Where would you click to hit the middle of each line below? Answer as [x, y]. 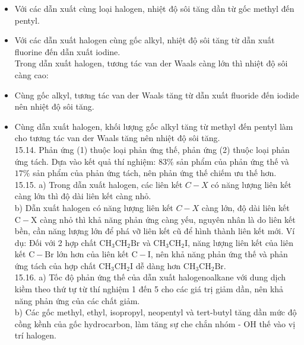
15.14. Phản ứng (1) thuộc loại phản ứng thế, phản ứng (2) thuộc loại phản [152, 149]
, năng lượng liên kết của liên [240, 242]
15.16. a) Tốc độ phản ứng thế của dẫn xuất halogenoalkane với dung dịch [150, 277]
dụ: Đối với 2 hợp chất [56, 242]
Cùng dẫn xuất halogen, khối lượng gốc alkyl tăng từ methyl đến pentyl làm [154, 126]
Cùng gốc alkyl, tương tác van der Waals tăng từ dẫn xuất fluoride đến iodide [157, 95]
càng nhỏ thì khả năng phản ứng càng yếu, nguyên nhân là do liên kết [168, 219]
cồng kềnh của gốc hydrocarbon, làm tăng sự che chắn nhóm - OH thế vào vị [155, 323]
